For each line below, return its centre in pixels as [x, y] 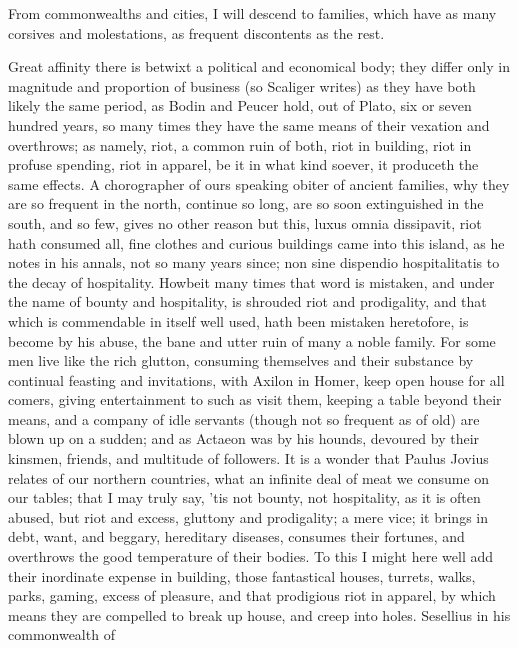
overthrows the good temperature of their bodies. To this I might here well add [251, 556]
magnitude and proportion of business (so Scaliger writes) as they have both [242, 85]
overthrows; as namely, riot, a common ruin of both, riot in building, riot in [240, 144]
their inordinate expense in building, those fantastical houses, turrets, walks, [242, 575]
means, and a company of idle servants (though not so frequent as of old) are [244, 418]
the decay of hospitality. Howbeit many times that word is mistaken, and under [251, 281]
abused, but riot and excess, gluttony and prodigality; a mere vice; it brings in [248, 516]
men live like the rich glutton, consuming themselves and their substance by [241, 360]
